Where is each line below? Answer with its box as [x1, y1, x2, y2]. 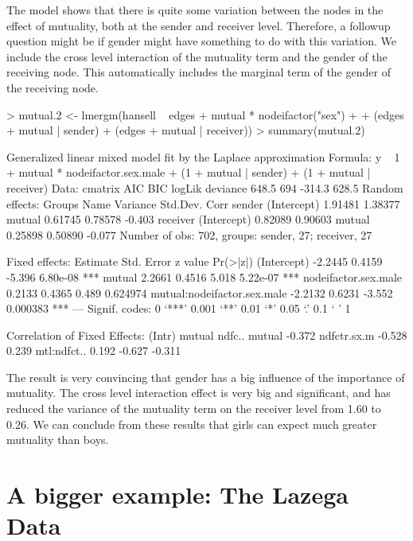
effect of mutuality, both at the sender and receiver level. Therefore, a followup [6, 17, 391, 33]
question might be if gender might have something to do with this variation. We [6, 33, 396, 49]
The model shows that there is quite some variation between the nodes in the [6, 2, 384, 18]
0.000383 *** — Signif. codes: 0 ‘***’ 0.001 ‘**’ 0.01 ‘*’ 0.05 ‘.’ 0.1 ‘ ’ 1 [6, 300, 351, 317]
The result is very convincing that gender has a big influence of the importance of [6, 368, 405, 385]
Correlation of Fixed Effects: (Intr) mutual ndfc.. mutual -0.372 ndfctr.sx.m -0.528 [6, 326, 407, 343]
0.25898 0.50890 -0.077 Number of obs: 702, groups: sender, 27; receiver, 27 [6, 226, 372, 243]
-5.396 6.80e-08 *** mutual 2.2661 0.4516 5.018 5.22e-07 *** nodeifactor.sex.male [6, 268, 403, 285]
